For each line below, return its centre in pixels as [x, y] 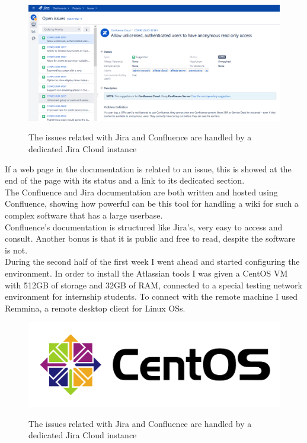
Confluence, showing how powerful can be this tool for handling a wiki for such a [152, 203]
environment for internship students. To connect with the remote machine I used [151, 296]
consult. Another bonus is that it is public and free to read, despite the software [150, 238]
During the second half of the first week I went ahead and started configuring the [152, 261]
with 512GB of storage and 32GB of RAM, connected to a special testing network [153, 285]
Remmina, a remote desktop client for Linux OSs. [95, 308]
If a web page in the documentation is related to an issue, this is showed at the [148, 168]
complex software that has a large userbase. [84, 215]
